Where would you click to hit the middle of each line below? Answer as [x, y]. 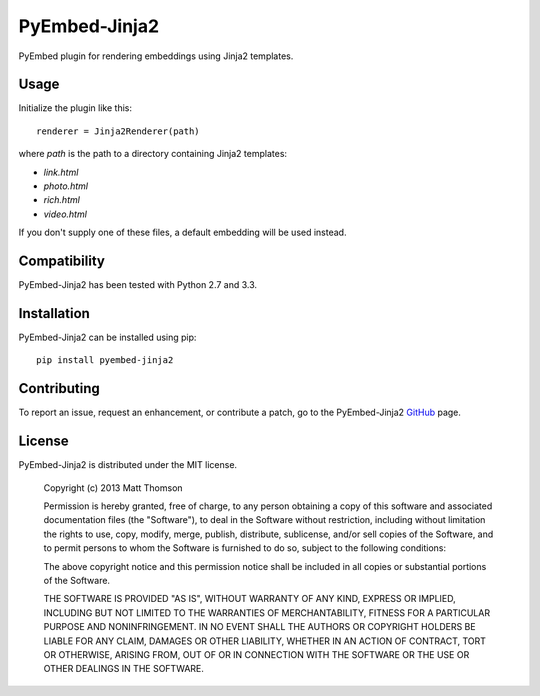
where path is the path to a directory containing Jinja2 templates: [153, 154]
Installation [54, 313]
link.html [61, 172]
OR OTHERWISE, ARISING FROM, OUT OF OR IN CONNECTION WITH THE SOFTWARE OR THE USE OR [256, 654]
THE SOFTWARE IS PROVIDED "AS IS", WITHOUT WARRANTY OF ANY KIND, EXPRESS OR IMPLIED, [250, 599]
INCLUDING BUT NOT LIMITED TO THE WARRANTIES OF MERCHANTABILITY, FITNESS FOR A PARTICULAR [266, 612]
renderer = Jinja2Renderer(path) [118, 131]
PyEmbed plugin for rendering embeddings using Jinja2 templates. [156, 56]
